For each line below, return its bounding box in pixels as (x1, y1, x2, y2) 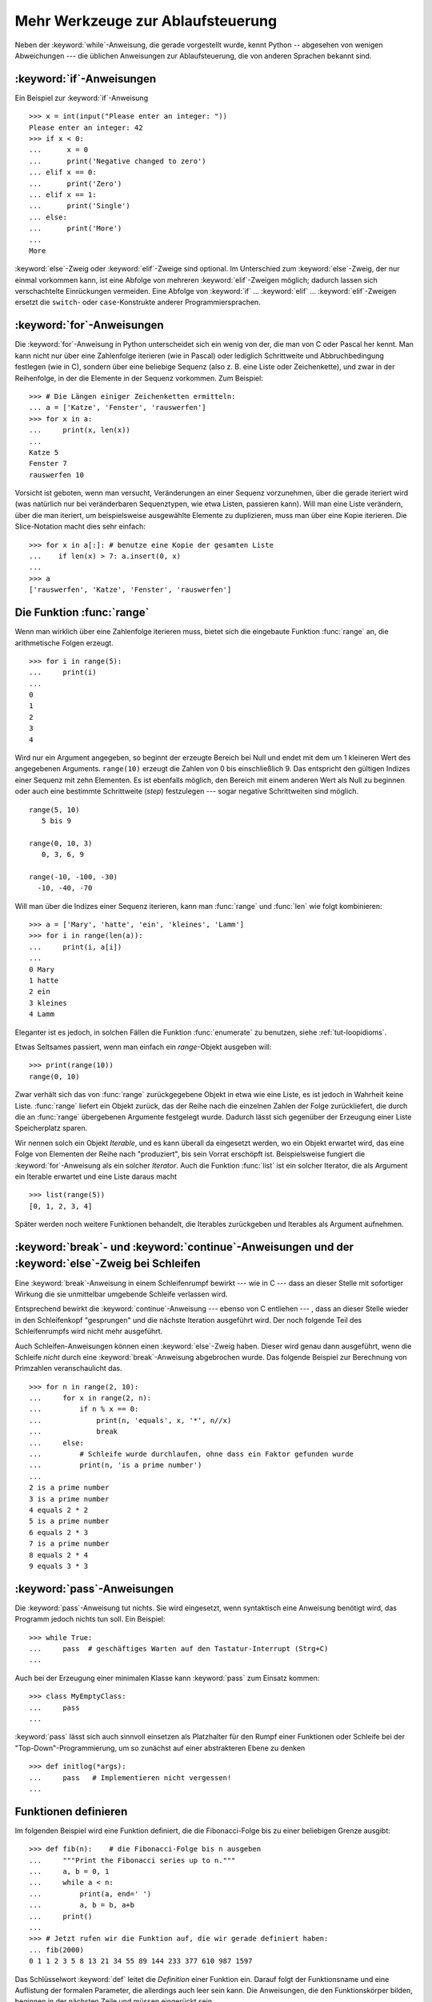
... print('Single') (29, 201, 131, 211)
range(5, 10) (29, 805, 80, 814)
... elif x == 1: (29, 190, 97, 199)
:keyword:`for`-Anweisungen (14, 319, 164, 332)
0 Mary (29, 965, 55, 974)
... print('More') (29, 224, 122, 233)
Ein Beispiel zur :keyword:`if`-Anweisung (14, 93, 148, 103)
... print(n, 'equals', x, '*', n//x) (29, 1416, 232, 1425)
